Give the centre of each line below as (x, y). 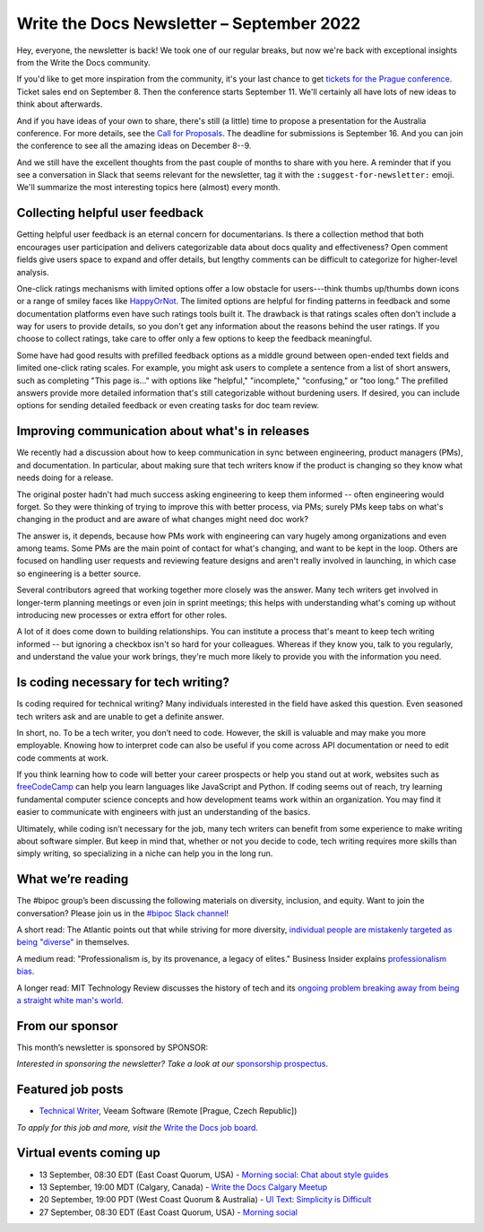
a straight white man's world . (70, 1000)
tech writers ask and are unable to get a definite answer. (120, 716)
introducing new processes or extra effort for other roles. (122, 616)
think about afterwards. (60, 104)
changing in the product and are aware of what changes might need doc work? (163, 520)
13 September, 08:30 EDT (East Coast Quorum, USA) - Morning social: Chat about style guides (214, 1175)
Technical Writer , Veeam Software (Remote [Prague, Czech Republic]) (168, 1111)
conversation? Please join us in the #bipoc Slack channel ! (122, 913)
